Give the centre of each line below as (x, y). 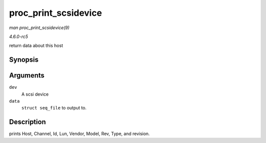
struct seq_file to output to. (54, 108)
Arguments (27, 76)
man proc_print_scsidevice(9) (39, 28)
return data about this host (36, 46)
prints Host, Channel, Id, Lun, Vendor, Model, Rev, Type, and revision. (80, 134)
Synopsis (24, 60)
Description (28, 122)
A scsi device (35, 94)
